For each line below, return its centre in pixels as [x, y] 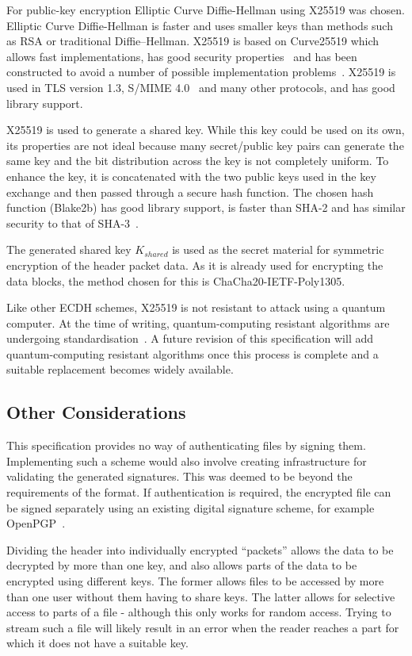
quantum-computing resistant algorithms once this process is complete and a [193, 353]
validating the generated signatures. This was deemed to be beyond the [179, 476]
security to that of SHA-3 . [72, 223]
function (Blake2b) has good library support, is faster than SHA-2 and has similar [206, 207]
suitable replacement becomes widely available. [120, 369]
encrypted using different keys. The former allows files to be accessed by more [195, 581]
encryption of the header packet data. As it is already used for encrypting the [195, 265]
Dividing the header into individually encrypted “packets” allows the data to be [200, 549]
